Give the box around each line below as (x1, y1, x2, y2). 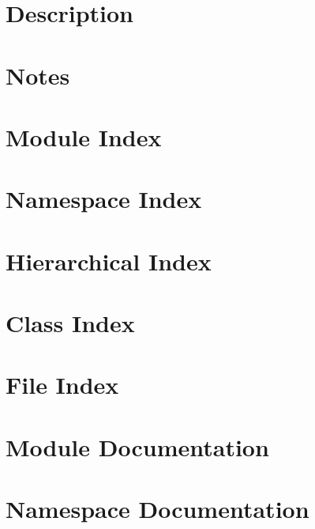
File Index (6, 368, 119, 401)
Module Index (6, 120, 162, 153)
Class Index (6, 307, 135, 339)
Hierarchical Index (6, 244, 212, 277)
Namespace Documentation (6, 493, 309, 525)
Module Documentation (6, 430, 269, 463)
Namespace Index (6, 183, 202, 215)
